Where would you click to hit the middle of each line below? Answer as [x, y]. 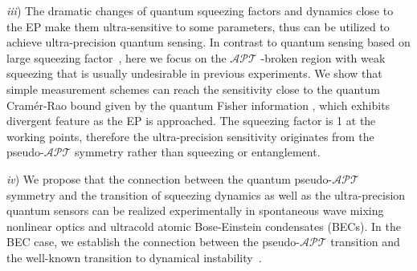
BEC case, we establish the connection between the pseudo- [153, 242]
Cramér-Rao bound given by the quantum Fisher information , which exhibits [198, 105]
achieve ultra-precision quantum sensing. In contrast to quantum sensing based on [208, 42]
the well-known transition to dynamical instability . [134, 257]
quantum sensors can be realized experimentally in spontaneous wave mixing [195, 210]
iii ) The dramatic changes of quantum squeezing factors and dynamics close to [200, 10]
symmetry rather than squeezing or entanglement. [197, 152]
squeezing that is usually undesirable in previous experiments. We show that [194, 73]
